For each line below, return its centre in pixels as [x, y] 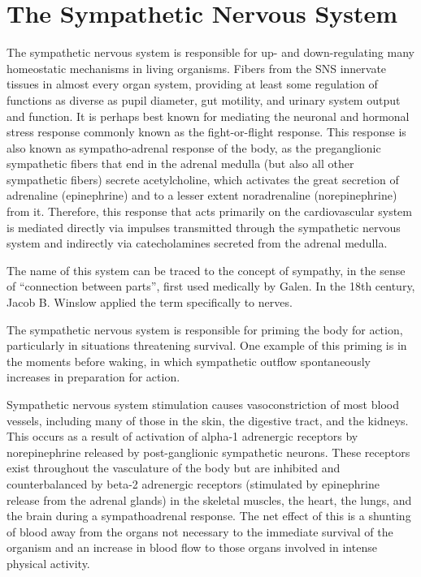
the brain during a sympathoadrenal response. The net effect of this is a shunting [209, 516]
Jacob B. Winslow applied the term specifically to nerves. [150, 302]
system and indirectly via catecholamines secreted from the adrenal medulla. [197, 243]
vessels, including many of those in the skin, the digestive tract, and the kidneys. [208, 420]
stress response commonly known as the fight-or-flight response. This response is [206, 132]
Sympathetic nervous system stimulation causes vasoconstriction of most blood [203, 404]
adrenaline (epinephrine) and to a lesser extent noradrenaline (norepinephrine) [202, 195]
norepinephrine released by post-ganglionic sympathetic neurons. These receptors [208, 452]
